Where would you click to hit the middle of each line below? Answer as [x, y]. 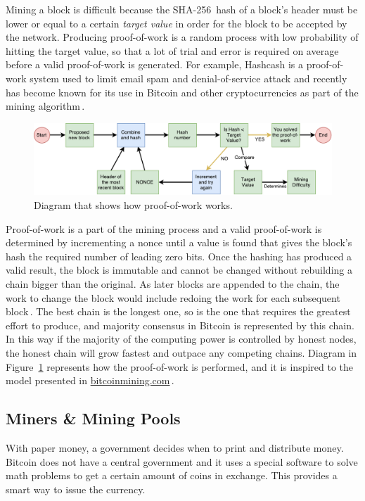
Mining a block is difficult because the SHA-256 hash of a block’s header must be [182, 9]
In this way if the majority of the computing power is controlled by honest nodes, [181, 339]
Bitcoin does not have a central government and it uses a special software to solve [182, 461]
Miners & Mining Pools [93, 418]
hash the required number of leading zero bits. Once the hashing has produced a [179, 256]
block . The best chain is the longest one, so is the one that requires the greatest [178, 311]
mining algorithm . [45, 106]
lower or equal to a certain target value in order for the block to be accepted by [177, 23]
